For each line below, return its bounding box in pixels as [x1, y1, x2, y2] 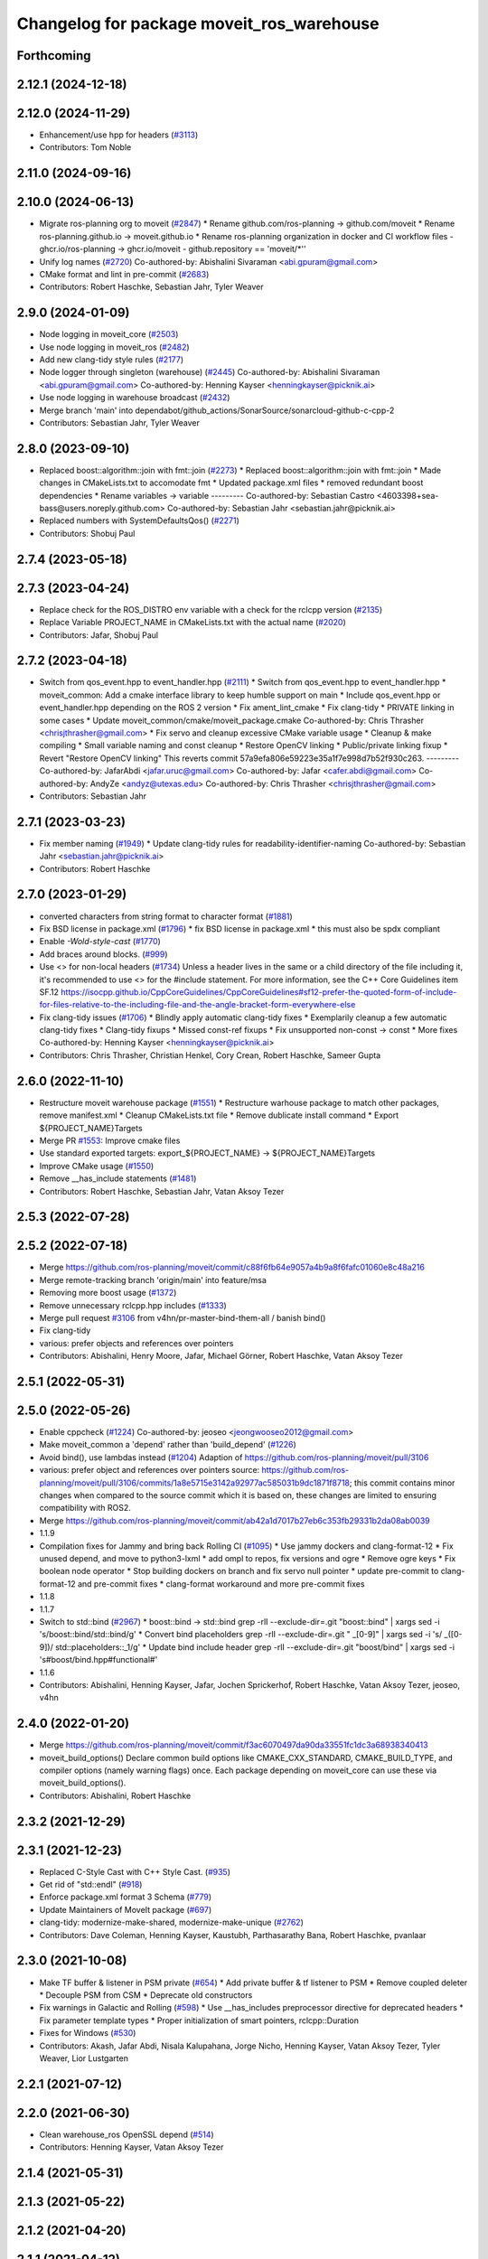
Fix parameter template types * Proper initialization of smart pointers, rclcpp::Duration [39, 2015, 359, 2026]
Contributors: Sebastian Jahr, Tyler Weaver [39, 417, 201, 428]
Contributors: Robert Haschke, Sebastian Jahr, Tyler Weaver [39, 281, 264, 293]
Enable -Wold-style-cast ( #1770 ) [39, 936, 162, 947]
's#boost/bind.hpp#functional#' [39, 1654, 158, 1665]
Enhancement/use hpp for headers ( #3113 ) [39, 129, 199, 140]
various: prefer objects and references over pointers [39, 1337, 234, 1348]
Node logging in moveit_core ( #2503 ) [39, 329, 179, 340]
